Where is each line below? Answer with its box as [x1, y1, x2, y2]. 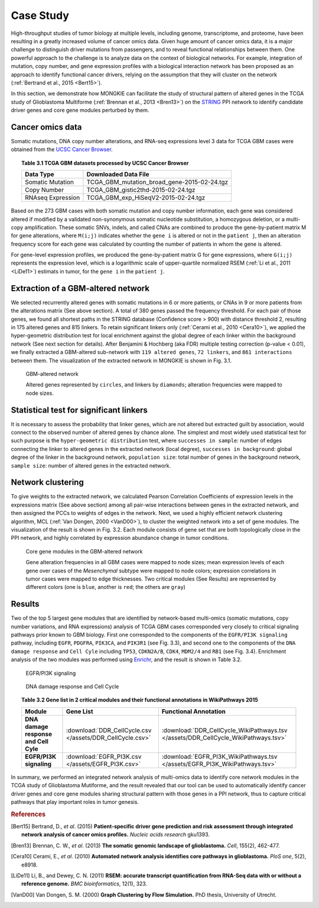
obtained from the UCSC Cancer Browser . [11, 146, 113, 153]
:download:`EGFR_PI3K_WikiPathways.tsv [161, 752, 278, 761]
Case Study [11, 9, 69, 22]
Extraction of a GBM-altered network [11, 283, 150, 293]
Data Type [24, 170, 54, 179]
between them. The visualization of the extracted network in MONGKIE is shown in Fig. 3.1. [11, 357, 232, 364]
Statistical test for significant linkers [11, 405, 148, 415]
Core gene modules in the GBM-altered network [25, 548, 143, 555]
